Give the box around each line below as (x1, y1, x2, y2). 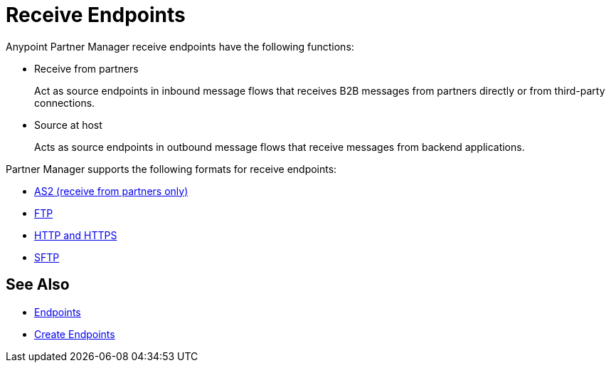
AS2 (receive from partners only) (34, 184, 188, 197)
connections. (34, 96, 95, 109)
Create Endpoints (34, 327, 115, 340)
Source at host (34, 118, 102, 131)
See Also (6, 275, 70, 294)
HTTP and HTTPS (34, 228, 117, 241)
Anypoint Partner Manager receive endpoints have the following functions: (6, 40, 354, 53)
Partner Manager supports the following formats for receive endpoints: (6, 162, 337, 175)
